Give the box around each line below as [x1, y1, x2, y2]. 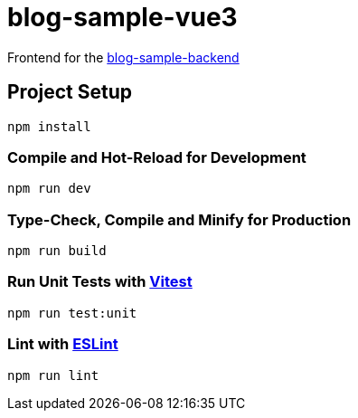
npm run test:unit [7, 305, 137, 320]
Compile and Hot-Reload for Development [7, 147, 306, 166]
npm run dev [7, 181, 91, 196]
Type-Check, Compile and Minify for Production [7, 210, 352, 229]
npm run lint [7, 367, 99, 383]
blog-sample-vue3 [7, 2, 238, 33]
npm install [7, 119, 91, 134]
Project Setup [7, 81, 133, 104]
